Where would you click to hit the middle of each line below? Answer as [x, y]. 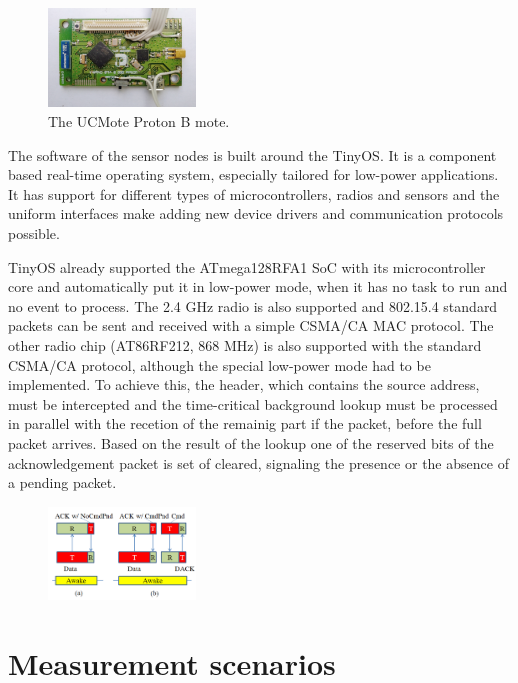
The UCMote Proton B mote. [139, 121]
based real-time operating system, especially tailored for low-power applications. [253, 174]
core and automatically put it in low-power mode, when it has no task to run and [258, 286]
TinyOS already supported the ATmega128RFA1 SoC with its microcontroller [247, 266]
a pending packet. [62, 482]
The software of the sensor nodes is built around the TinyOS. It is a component [252, 154]
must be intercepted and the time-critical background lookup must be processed [253, 403]
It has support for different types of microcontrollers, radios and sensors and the [254, 193]
